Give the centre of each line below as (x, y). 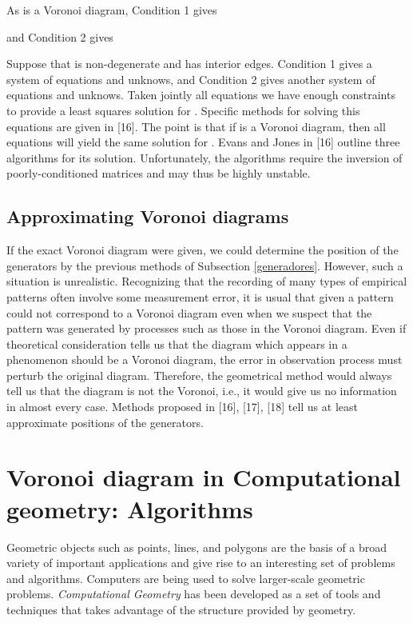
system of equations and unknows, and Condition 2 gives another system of (191, 79)
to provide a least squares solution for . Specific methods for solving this (183, 110)
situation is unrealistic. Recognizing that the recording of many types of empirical (207, 281)
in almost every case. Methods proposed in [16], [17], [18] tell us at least (182, 407)
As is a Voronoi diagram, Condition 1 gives (112, 10)
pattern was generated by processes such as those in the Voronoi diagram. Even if (206, 328)
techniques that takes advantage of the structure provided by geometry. (181, 609)
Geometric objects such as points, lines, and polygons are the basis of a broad (197, 547)
